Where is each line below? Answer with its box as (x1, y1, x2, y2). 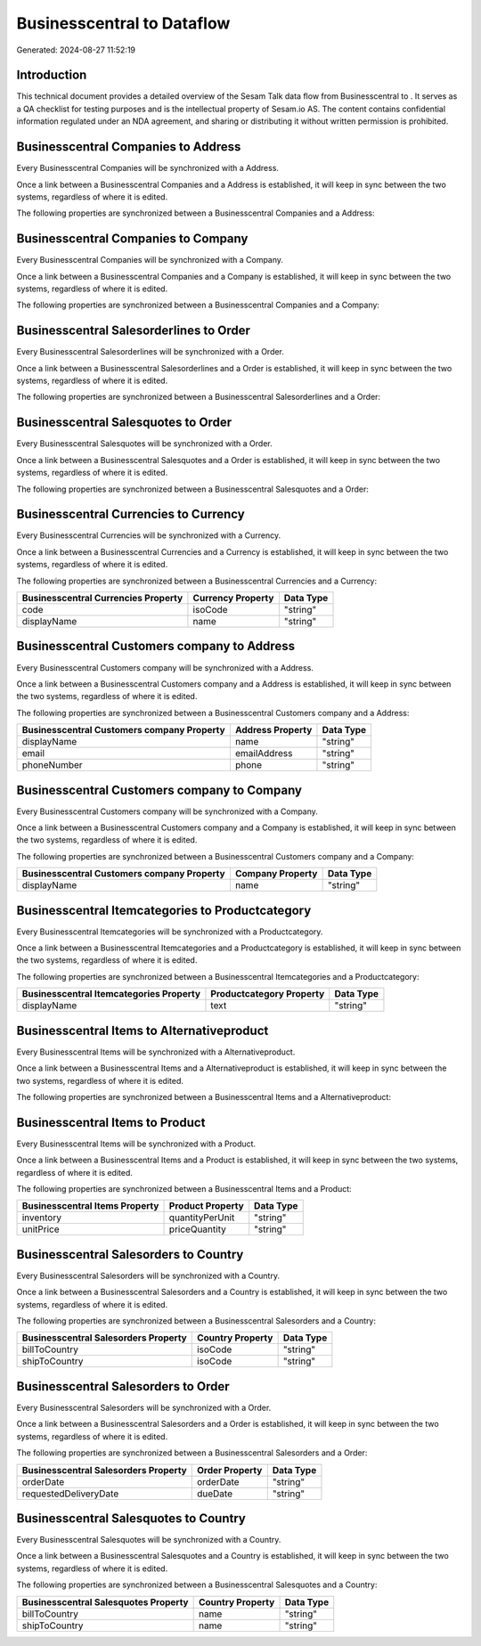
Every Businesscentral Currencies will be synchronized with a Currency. (16, 530, 281, 541)
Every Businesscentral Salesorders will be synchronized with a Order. (16, 1403, 272, 1413)
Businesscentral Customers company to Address (16, 639, 296, 654)
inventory (21, 1211, 62, 1224)
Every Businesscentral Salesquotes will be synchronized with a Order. (16, 438, 273, 449)
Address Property (234, 724, 313, 737)
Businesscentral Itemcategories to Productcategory (16, 902, 312, 917)
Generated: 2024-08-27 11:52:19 (16, 45, 136, 55)
